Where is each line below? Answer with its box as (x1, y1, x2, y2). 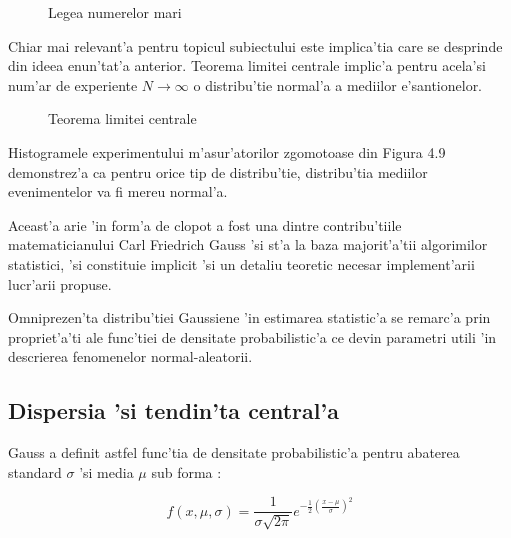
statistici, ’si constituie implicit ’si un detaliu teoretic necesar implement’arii (8, 253, 475, 274)
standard (8, 461, 62, 482)
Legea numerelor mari (48, 2, 182, 22)
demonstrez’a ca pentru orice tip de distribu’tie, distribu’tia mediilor (8, 161, 428, 182)
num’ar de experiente (8, 74, 138, 95)
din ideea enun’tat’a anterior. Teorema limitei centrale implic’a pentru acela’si (8, 55, 486, 76)
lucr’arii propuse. (8, 273, 112, 294)
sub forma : (151, 461, 222, 482)
